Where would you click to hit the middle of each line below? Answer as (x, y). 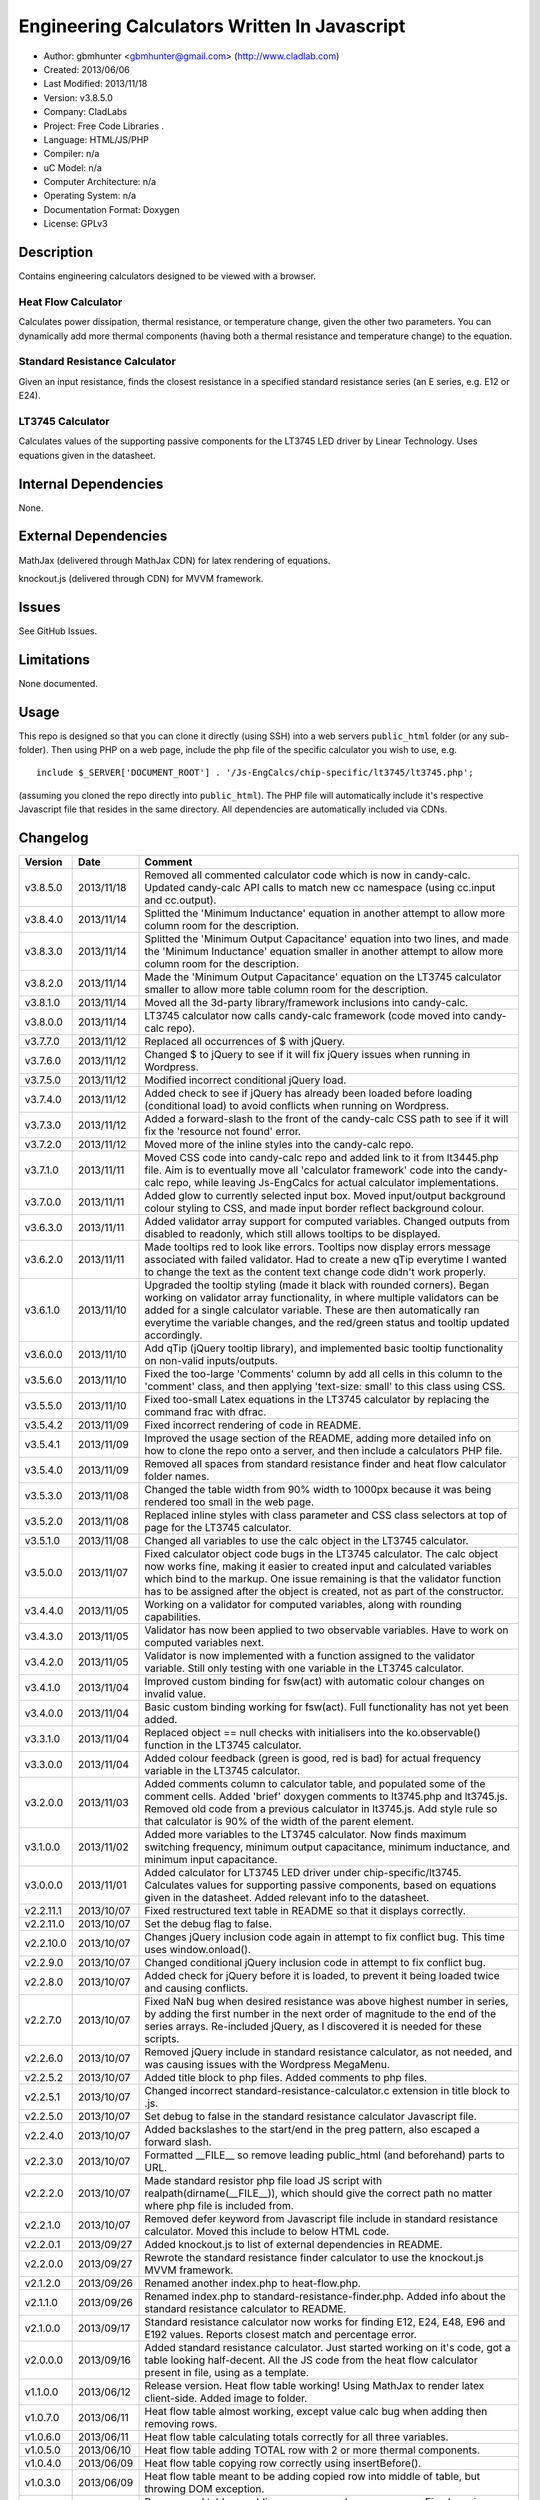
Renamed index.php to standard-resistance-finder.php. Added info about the (325, 2297)
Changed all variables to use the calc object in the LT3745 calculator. (306, 1541)
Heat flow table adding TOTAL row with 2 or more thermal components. (312, 2450)
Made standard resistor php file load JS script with (263, 2181)
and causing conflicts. (196, 1988)
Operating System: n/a (90, 196)
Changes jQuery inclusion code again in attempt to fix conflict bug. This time (324, 1937)
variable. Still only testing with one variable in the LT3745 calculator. (304, 1668)
